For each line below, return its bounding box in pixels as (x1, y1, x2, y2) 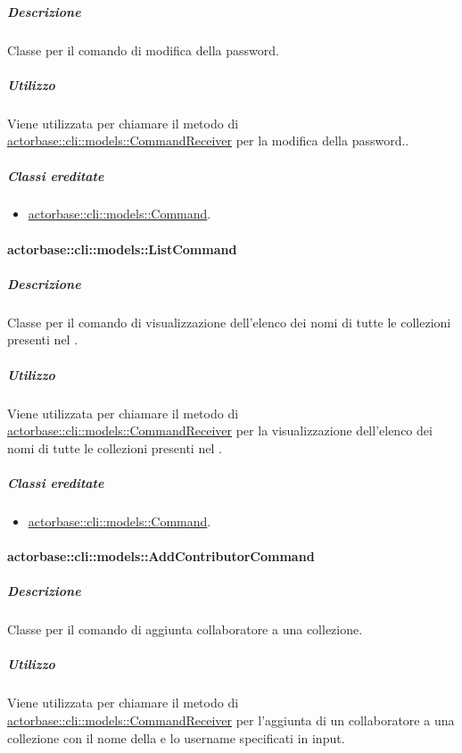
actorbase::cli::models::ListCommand (7, 239, 237, 258)
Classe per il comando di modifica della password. (7, 40, 279, 59)
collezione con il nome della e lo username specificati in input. (7, 728, 345, 747)
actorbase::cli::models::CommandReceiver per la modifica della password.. (7, 131, 409, 150)
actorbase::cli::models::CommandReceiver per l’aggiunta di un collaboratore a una (7, 711, 455, 729)
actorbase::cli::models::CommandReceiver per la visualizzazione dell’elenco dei (7, 421, 433, 440)
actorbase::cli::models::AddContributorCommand (7, 547, 315, 566)
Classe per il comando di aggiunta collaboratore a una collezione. (7, 620, 363, 639)
